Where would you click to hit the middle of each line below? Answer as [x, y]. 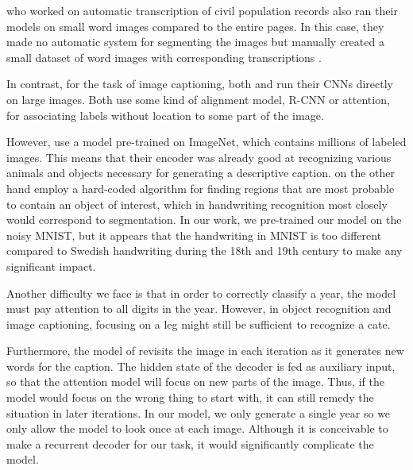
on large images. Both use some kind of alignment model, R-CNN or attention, [198, 99]
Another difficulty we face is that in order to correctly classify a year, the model [201, 293]
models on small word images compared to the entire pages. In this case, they [195, 26]
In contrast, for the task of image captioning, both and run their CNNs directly [200, 84]
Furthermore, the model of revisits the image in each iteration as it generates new [205, 351]
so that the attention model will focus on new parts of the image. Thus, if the [195, 381]
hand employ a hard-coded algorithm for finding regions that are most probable [201, 188]
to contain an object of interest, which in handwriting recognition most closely [197, 204]
